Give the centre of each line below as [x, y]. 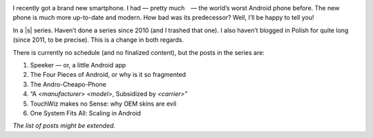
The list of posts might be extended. [64, 126]
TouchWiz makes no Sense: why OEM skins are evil [103, 104]
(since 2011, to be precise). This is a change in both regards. [98, 40]
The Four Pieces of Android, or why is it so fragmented [108, 75]
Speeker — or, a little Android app [78, 65]
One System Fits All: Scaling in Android [86, 113]
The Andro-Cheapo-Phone [68, 84]
